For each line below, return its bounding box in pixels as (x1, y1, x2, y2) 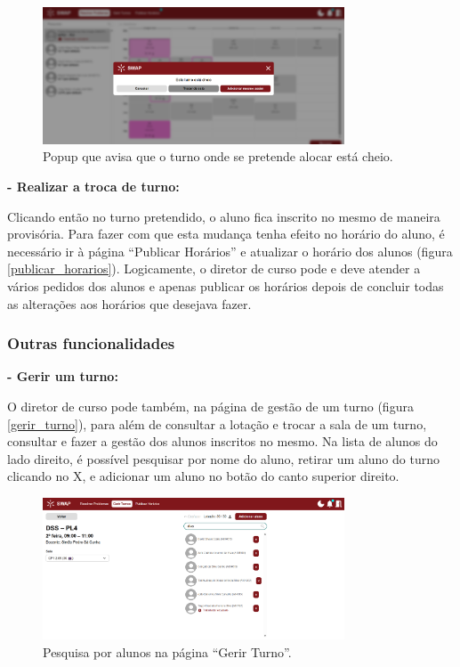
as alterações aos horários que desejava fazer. (7, 294, 252, 313)
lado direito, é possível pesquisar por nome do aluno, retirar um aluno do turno (7, 449, 440, 468)
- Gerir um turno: (7, 367, 118, 386)
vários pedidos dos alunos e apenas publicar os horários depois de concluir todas (7, 277, 444, 295)
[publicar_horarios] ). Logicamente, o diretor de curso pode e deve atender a (7, 259, 421, 278)
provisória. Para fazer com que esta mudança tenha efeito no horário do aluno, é (7, 224, 445, 243)
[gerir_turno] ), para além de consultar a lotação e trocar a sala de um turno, (7, 414, 427, 433)
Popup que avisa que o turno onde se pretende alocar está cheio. (43, 147, 393, 166)
